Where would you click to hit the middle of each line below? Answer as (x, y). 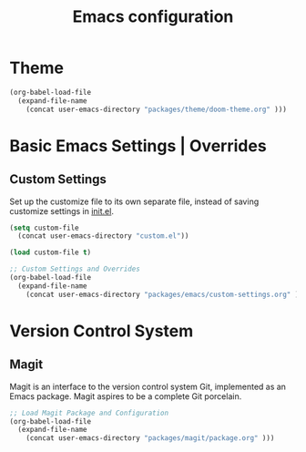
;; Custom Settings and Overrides (75, 269)
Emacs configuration (153, 17)
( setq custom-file (44, 228)
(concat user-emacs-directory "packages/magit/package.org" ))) (150, 438)
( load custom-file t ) (51, 252)
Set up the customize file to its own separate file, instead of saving (134, 201)
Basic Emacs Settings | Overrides (138, 145)
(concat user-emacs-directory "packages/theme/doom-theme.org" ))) (156, 109)
